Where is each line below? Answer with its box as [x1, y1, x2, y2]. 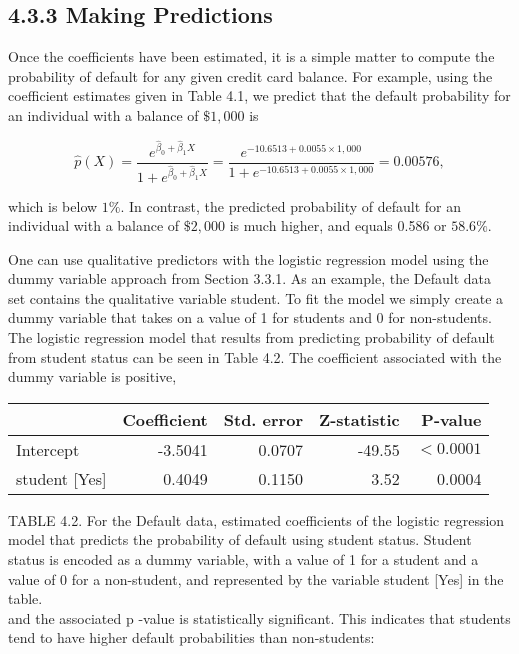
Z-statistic [318, 407, 400, 431]
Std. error [223, 407, 303, 431]
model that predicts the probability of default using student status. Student [8, 529, 472, 550]
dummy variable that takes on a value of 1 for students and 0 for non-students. [8, 307, 492, 328]
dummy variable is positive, [8, 366, 177, 387]
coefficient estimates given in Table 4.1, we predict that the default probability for [8, 85, 511, 106]
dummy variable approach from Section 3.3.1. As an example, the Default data [8, 268, 492, 289]
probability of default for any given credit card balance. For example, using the [8, 65, 493, 86]
